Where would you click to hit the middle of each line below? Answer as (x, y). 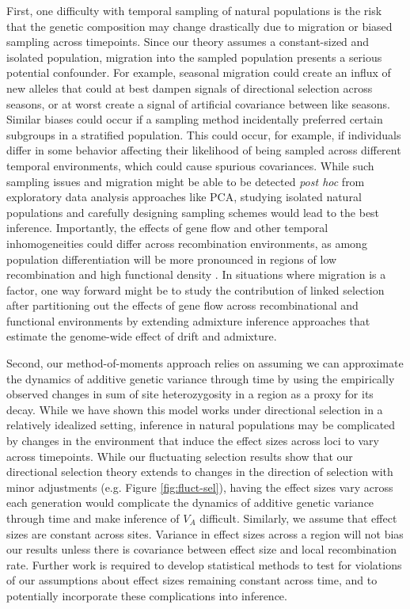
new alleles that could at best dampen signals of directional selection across (190, 88)
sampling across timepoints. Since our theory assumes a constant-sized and (188, 42)
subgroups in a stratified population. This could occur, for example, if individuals (204, 134)
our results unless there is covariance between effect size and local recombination (201, 549)
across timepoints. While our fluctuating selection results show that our (180, 456)
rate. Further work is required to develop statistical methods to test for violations (204, 564)
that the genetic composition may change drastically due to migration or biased (199, 26)
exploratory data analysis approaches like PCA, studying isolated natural (184, 197)
